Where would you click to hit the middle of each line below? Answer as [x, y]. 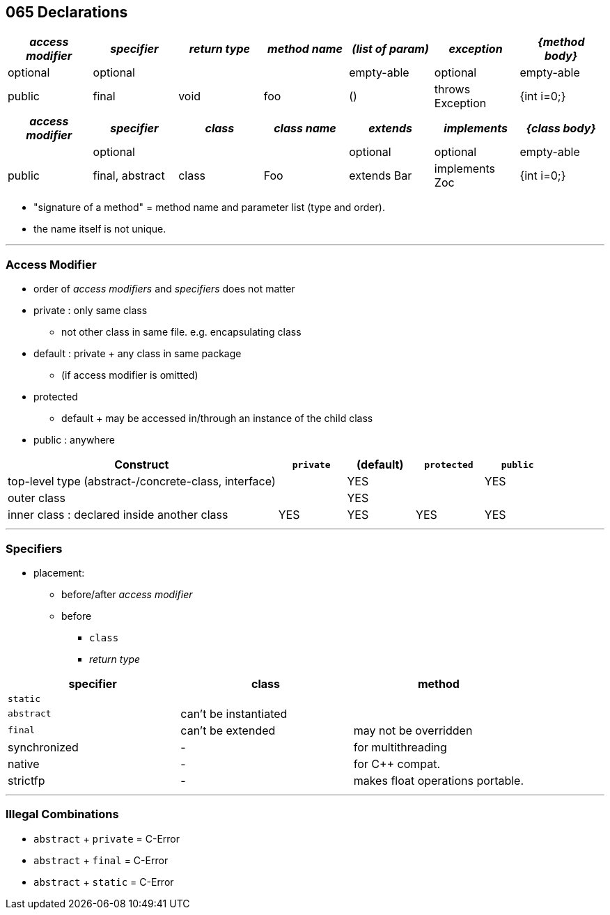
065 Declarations [67, 12]
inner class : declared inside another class [118, 515]
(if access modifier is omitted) [130, 375]
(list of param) [390, 49]
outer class [37, 498]
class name [305, 128]
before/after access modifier [127, 594]
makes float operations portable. [439, 780]
